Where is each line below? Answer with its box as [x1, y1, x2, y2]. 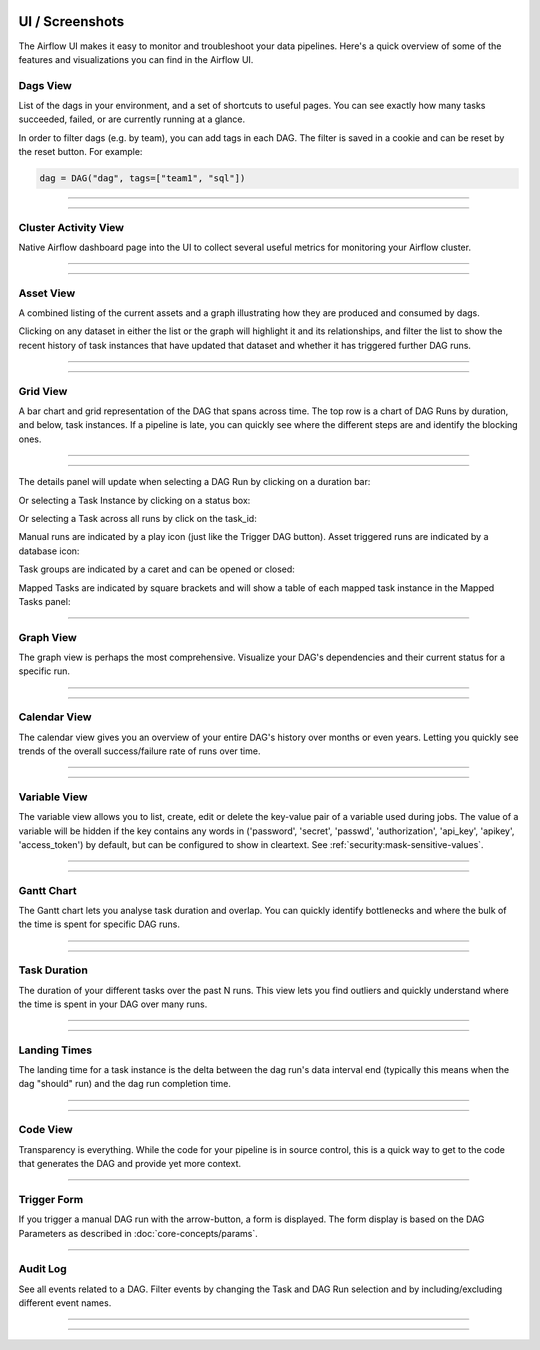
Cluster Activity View [18, 220, 125, 234]
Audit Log [18, 1262, 67, 1276]
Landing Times [18, 1043, 93, 1057]
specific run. [18, 665, 70, 677]
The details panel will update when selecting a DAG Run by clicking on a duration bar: [18, 476, 371, 488]
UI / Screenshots [18, 13, 125, 30]
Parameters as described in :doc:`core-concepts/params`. [18, 1227, 259, 1239]
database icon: [18, 545, 80, 557]
